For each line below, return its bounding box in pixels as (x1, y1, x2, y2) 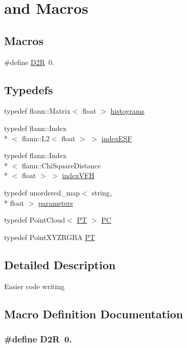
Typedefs (4, 81, 53, 97)
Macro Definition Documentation (4, 306, 183, 321)
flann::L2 (21, 133, 50, 143)
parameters (38, 197, 73, 208)
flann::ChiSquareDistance (21, 160, 101, 170)
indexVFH (62, 170, 95, 181)
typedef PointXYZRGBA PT (4, 231, 95, 242)
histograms (110, 105, 145, 116)
